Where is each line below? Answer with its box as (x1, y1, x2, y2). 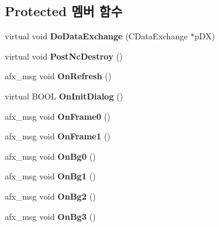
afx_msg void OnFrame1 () (5, 130, 111, 142)
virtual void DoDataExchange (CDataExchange (5, 30, 188, 42)
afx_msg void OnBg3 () (5, 210, 96, 222)
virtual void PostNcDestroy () (5, 49, 123, 62)
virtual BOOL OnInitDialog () (5, 89, 124, 102)
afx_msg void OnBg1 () (5, 170, 96, 182)
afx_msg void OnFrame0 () (5, 110, 111, 122)
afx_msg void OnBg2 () (5, 189, 96, 202)
